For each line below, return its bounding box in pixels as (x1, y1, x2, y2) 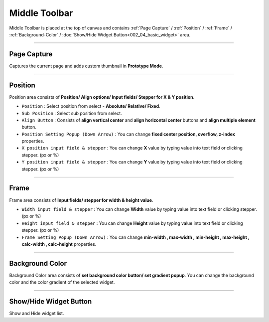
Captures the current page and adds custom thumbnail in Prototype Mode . (9, 63, 163, 69)
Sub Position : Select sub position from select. (21, 110, 122, 116)
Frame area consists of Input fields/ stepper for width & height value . (9, 197, 153, 203)
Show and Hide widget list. (9, 311, 64, 317)
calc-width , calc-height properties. (21, 241, 97, 247)
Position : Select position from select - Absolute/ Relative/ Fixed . (21, 103, 160, 109)
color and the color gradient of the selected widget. (9, 279, 115, 285)
